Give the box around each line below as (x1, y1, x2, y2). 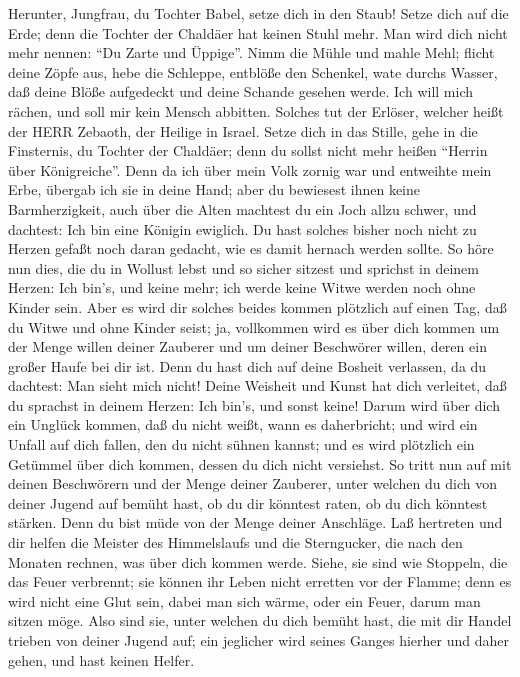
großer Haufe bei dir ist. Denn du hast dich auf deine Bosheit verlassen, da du (8, 355, 487, 376)
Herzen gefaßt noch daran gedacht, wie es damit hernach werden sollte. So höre (8, 238, 494, 259)
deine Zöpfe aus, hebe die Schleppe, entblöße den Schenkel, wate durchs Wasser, (8, 61, 498, 82)
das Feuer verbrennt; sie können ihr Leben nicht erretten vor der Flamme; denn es (8, 571, 512, 592)
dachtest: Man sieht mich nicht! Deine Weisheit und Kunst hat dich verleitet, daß (8, 375, 507, 396)
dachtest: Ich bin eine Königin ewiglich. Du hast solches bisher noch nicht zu (8, 218, 477, 239)
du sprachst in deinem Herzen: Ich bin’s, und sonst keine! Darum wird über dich (8, 394, 500, 415)
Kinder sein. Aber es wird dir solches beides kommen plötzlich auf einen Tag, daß (8, 296, 507, 317)
